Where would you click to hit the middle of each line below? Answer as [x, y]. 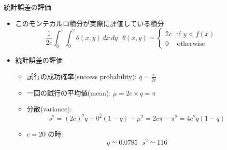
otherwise [191, 44]
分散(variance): [49, 109]
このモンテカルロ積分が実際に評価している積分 [90, 23]
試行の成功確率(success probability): [82, 76]
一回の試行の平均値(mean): [69, 92]
